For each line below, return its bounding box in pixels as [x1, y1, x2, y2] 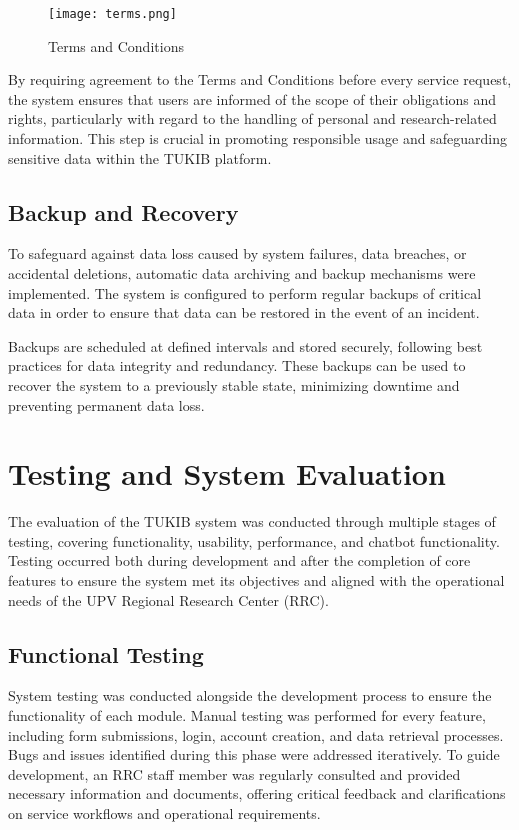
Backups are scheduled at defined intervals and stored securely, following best [8, 335, 483, 356]
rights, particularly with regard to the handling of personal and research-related [8, 108, 497, 129]
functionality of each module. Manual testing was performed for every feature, [8, 705, 486, 726]
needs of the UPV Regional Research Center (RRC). [8, 589, 329, 610]
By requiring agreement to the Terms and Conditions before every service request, [8, 69, 512, 90]
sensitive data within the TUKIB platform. [8, 147, 272, 168]
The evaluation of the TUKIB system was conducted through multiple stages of [8, 511, 496, 532]
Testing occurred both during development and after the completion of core [8, 550, 471, 571]
